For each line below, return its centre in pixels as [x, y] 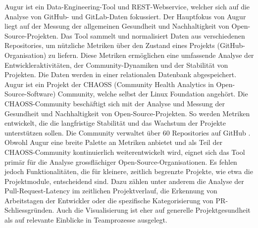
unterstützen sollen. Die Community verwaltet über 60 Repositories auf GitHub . [128, 132]
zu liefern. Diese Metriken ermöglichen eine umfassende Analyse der [151, 55]
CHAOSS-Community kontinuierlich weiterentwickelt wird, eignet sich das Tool [125, 152]
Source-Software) [30, 94]
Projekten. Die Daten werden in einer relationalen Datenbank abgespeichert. [121, 74]
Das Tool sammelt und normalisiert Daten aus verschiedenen [153, 35]
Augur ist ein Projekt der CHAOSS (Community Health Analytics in [109, 84]
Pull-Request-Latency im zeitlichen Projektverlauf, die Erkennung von [111, 191]
